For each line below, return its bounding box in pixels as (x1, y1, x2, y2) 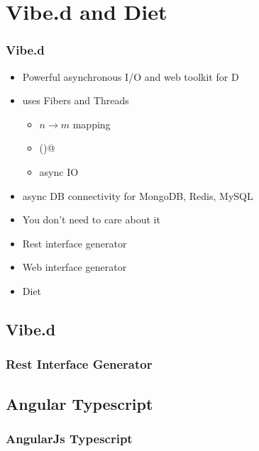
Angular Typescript (6, 392, 153, 414)
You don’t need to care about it (22, 212, 160, 227)
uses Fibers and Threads (22, 93, 129, 108)
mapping (72, 116, 111, 131)
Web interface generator (22, 260, 127, 274)
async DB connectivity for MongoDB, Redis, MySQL (22, 188, 253, 203)
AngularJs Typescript (6, 429, 133, 447)
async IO (39, 164, 79, 179)
